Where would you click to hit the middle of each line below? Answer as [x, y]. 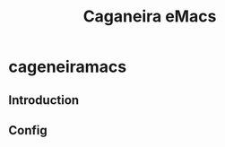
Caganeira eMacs [150, 17]
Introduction [44, 100]
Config [28, 130]
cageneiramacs [68, 67]
